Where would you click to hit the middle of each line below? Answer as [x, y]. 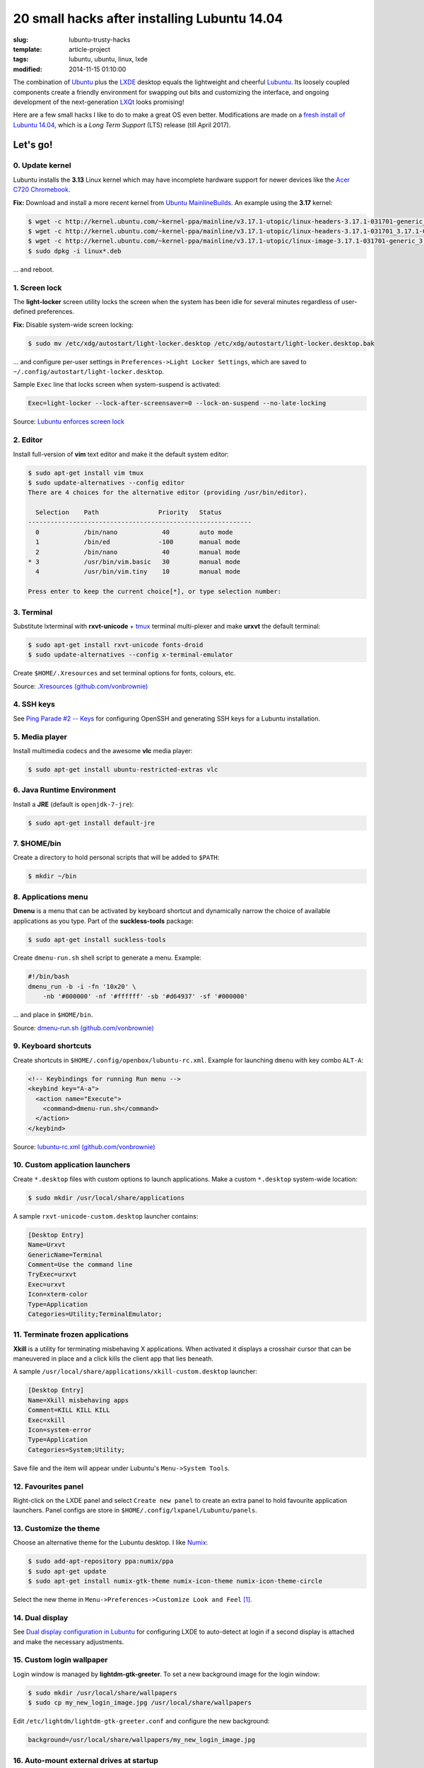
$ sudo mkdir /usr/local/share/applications [106, 1198]
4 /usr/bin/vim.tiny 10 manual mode [138, 572]
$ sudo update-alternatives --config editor [106, 482]
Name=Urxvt [47, 1245]
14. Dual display [41, 1617]
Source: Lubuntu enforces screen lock [69, 421]
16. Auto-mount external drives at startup [86, 1760]
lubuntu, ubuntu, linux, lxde [108, 59]
